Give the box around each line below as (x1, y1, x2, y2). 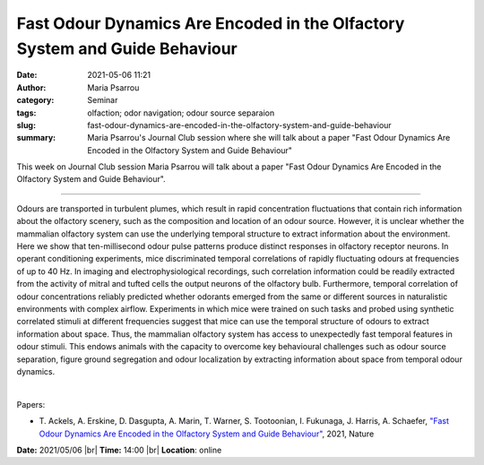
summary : (16, 133, 56, 143)
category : (16, 95, 55, 106)
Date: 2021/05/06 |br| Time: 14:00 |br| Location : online (16, 444, 222, 455)
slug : (16, 119, 36, 130)
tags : (16, 108, 37, 118)
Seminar (87, 95, 118, 106)
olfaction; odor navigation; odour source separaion (87, 108, 275, 118)
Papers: (16, 399, 46, 409)
